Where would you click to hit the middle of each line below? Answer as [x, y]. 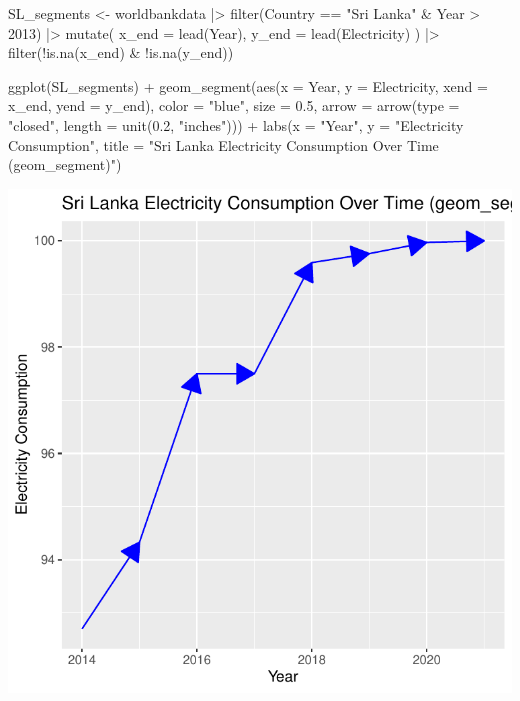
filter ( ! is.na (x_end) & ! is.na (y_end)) [121, 52]
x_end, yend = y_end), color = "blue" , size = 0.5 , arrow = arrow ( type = [234, 105]
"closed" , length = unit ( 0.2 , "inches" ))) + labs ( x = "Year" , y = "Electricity [236, 124]
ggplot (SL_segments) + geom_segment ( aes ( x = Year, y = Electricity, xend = [248, 85]
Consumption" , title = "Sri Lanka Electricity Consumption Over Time [223, 144]
